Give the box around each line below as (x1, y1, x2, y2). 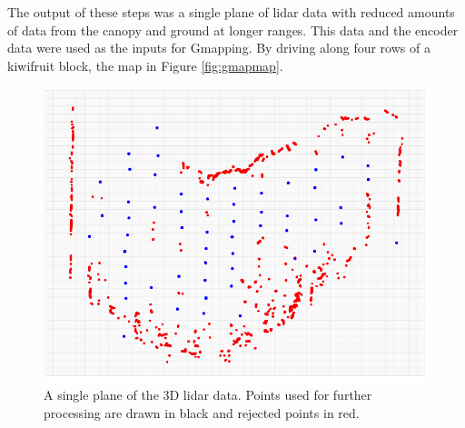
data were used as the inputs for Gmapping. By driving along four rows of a (7, 38, 430, 57)
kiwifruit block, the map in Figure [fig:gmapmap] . (7, 55, 283, 75)
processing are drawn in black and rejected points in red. (44, 403, 360, 422)
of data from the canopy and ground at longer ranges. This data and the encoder (7, 20, 459, 39)
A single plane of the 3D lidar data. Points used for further (44, 385, 372, 404)
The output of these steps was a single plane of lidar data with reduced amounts (7, 3, 455, 21)
